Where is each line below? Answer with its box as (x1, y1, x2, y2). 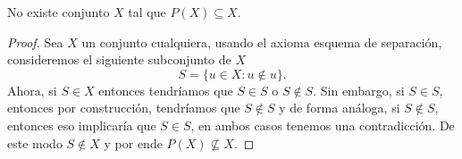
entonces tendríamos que (98, 80, 233, 99)
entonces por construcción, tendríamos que (7, 98, 240, 117)
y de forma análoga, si (279, 98, 400, 117)
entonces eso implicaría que (7, 115, 156, 134)
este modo (7, 133, 63, 152)
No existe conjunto (7, 3, 110, 21)
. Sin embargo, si (313, 80, 405, 99)
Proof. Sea (7, 32, 63, 51)
